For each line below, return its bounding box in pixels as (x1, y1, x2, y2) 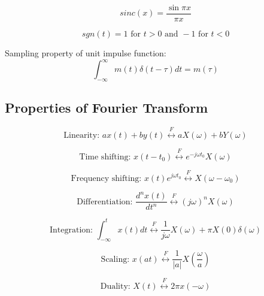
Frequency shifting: (71, 174, 142, 183)
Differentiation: (77, 197, 133, 206)
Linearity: (63, 131, 100, 140)
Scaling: (101, 255, 130, 264)
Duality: (100, 282, 131, 291)
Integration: (50, 225, 93, 234)
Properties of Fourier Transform (5, 98, 208, 117)
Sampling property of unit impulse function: (5, 47, 166, 59)
